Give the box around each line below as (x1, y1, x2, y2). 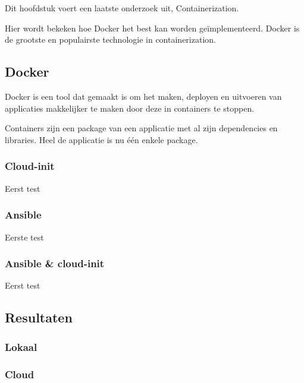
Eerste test (5, 230, 44, 243)
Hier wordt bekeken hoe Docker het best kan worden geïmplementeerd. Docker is (5, 21, 300, 34)
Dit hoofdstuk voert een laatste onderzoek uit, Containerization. (5, 2, 239, 14)
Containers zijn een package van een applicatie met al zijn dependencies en (5, 122, 278, 134)
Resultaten (5, 308, 73, 327)
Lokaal (5, 339, 37, 354)
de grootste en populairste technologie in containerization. (5, 33, 216, 46)
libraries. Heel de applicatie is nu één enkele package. (5, 133, 198, 145)
